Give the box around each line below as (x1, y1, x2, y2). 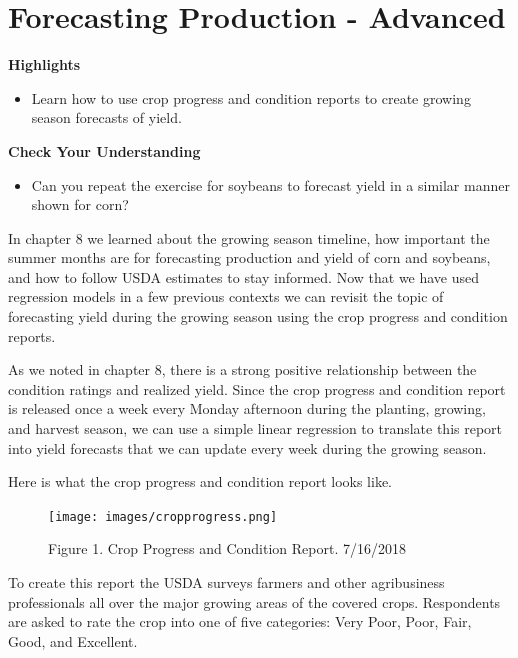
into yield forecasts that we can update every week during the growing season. (8, 437, 487, 458)
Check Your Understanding (8, 140, 201, 161)
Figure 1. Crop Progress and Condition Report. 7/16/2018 (48, 538, 406, 559)
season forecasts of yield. (31, 107, 182, 128)
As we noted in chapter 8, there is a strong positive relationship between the (8, 359, 477, 380)
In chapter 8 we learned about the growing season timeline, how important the (8, 227, 490, 248)
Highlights (8, 54, 81, 75)
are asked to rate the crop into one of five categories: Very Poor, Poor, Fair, (8, 611, 472, 632)
